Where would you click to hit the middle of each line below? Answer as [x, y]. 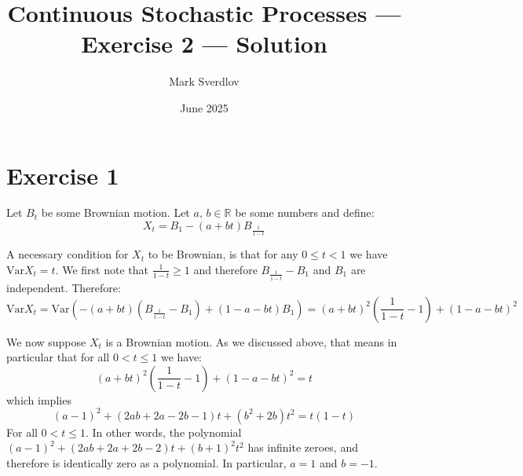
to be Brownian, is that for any [223, 254]
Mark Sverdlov [204, 81]
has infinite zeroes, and [303, 447]
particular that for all [58, 357]
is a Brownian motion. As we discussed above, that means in [251, 341]
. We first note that [102, 269]
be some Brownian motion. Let [115, 212]
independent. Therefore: [64, 287]
